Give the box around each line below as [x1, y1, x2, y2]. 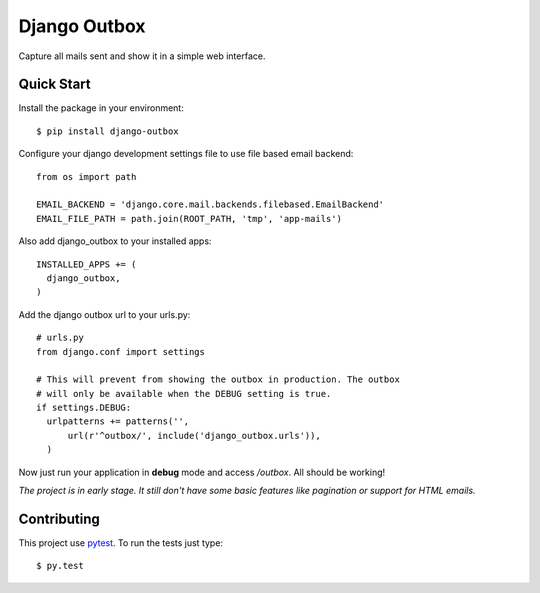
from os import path [36, 171, 137, 182]
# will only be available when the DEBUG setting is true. [36, 388, 332, 399]
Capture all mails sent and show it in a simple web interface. [18, 50, 266, 62]
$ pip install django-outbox [36, 125, 179, 137]
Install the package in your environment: [18, 102, 184, 114]
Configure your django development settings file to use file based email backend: [18, 148, 354, 160]
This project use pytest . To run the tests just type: [18, 536, 224, 549]
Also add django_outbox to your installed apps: [18, 235, 212, 247]
